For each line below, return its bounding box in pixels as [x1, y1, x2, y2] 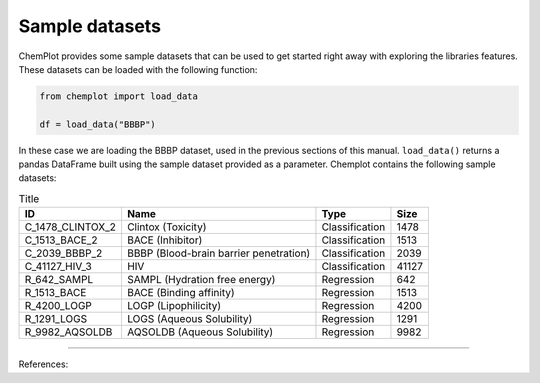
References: [18, 358, 69, 370]
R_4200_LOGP [24, 299, 92, 313]
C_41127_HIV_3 [24, 260, 92, 274]
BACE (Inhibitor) [126, 233, 203, 247]
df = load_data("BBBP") [39, 118, 157, 130]
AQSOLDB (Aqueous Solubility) [126, 325, 274, 339]
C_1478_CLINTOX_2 [24, 220, 117, 234]
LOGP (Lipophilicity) [126, 299, 222, 313]
